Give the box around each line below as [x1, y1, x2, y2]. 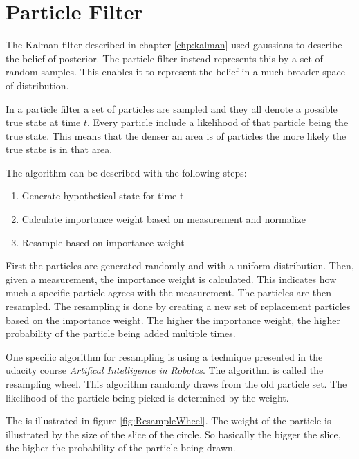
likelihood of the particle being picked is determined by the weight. [6, 390, 289, 404]
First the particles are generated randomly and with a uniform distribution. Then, [6, 258, 354, 273]
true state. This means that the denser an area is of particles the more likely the [6, 128, 347, 143]
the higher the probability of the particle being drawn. [6, 440, 236, 455]
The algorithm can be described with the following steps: [6, 165, 247, 179]
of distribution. [6, 78, 69, 92]
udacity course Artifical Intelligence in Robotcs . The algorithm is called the [6, 363, 324, 377]
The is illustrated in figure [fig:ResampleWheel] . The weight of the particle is [6, 413, 331, 428]
